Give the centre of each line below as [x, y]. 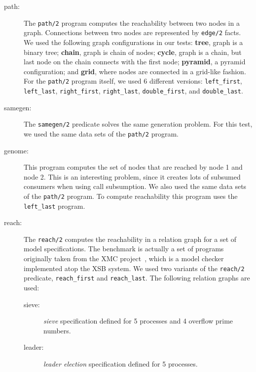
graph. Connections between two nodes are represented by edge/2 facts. [132, 32]
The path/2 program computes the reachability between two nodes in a [132, 23]
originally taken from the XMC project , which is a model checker [124, 258]
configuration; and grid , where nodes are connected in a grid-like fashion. [135, 71]
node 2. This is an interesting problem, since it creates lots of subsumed [132, 176]
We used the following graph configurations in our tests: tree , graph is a [133, 42]
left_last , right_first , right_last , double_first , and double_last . [133, 90]
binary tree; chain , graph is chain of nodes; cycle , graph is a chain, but [133, 52]
